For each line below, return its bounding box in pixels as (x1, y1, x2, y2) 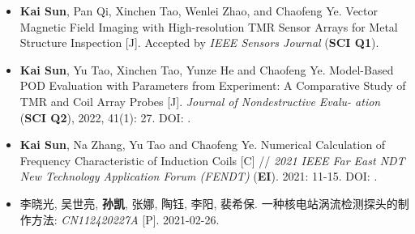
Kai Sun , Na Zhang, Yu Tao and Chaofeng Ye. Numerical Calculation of (19, 136, 386, 153)
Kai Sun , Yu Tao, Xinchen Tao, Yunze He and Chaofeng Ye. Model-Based (19, 61, 394, 78)
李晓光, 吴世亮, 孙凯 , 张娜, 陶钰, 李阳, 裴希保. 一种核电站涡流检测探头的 (19, 194, 398, 211)
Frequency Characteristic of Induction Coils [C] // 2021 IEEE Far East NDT (19, 151, 405, 168)
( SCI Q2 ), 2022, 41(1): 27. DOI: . (19, 108, 191, 126)
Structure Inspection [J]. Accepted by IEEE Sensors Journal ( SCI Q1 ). (19, 34, 379, 51)
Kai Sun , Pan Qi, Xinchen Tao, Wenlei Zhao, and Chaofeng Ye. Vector (19, 2, 378, 19)
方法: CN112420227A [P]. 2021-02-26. (31, 211, 220, 228)
